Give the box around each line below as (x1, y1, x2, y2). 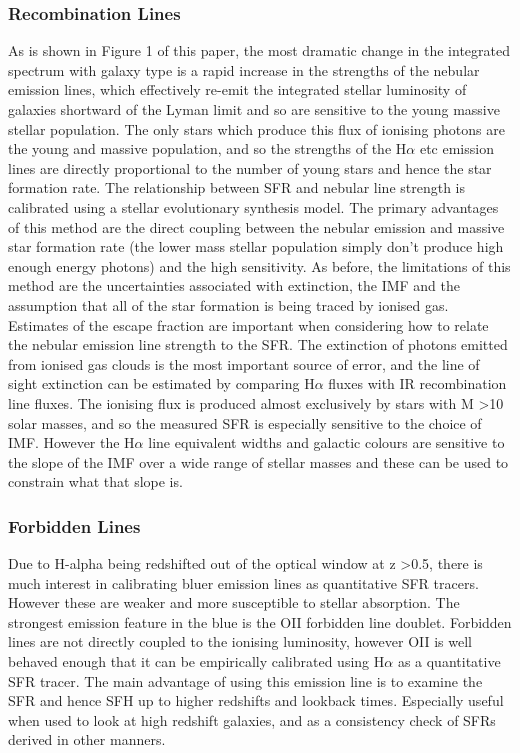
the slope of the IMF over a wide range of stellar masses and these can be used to (8, 451, 509, 472)
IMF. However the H (8, 432, 135, 453)
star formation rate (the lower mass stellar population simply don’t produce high (8, 236, 504, 257)
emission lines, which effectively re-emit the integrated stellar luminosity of (8, 79, 467, 100)
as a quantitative (397, 651, 501, 672)
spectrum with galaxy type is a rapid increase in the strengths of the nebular (8, 59, 480, 80)
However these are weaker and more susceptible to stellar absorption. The (8, 592, 460, 613)
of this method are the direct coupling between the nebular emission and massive (8, 216, 505, 237)
